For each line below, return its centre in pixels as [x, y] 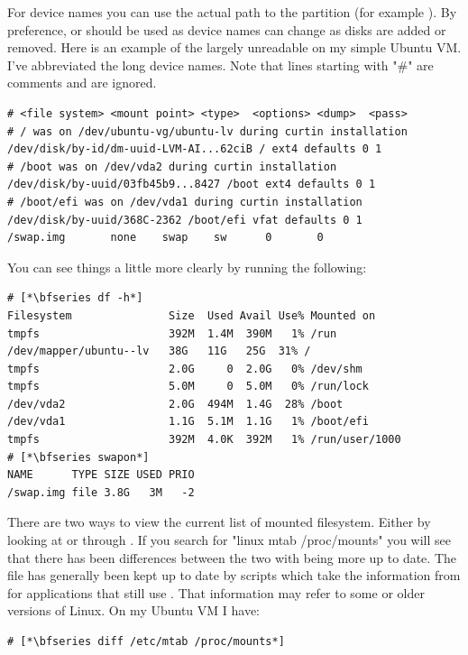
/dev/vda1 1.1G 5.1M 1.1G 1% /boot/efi [188, 422]
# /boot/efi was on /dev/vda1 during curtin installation [185, 202]
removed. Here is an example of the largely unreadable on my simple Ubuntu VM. [234, 47]
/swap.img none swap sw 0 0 [165, 238]
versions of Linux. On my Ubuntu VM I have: [134, 610]
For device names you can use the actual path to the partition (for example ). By [232, 12]
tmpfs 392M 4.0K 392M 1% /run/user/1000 [204, 440]
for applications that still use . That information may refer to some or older [216, 592]
